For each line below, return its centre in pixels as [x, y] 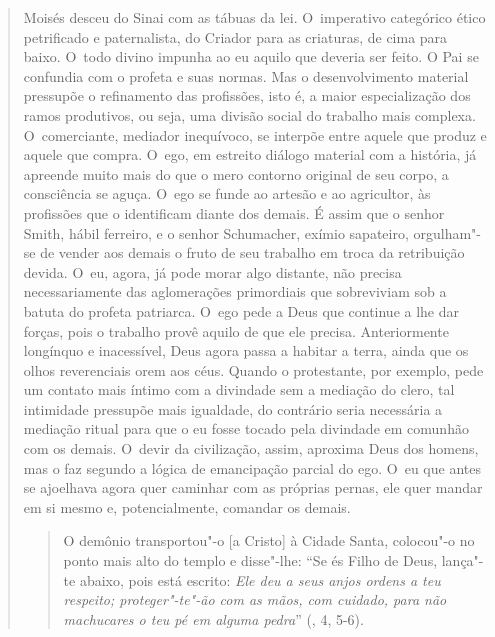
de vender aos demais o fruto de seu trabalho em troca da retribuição [252, 252]
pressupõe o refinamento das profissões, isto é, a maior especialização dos [247, 95]
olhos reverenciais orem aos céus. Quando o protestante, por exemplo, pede [253, 369]
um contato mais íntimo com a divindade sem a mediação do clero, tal [239, 389]
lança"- [462, 560]
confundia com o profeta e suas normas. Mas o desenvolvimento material [246, 75]
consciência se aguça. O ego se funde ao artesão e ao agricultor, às [227, 193]
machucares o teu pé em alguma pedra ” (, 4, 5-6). [213, 618]
